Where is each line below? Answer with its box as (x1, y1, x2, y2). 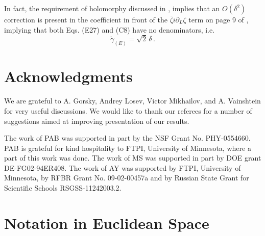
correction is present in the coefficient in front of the (4, 14, 167, 24)
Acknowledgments (4, 66, 133, 87)
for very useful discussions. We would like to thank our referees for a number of (4, 105, 252, 116)
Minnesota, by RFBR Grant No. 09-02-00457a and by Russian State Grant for (4, 172, 249, 183)
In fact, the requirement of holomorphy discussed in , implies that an (4, 3, 220, 13)
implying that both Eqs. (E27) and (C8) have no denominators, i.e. (4, 24, 215, 35)
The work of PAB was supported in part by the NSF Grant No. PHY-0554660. (4, 133, 251, 143)
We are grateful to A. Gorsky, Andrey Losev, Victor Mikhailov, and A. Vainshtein (4, 95, 261, 106)
